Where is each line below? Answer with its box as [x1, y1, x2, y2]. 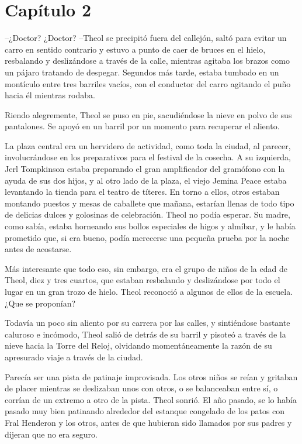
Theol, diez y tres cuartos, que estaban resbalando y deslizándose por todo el [5, 274, 280, 286]
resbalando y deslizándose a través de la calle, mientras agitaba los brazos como [5, 54, 290, 67]
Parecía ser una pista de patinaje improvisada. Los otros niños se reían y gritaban [5, 370, 298, 383]
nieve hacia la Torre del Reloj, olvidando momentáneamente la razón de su [5, 339, 272, 352]
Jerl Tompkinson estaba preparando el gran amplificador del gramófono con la [5, 163, 285, 175]
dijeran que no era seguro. [5, 428, 98, 440]
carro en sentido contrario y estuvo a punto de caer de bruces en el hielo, [5, 43, 266, 55]
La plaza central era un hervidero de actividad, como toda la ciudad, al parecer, [5, 139, 291, 152]
